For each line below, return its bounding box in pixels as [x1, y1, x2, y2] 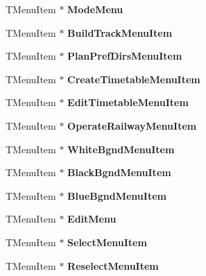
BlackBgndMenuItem [67, 165, 171, 180]
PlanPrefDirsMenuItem [67, 49, 182, 63]
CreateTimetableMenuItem [67, 71, 200, 86]
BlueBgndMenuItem [67, 188, 166, 202]
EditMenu [67, 212, 117, 226]
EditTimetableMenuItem [67, 95, 189, 110]
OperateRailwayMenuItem [67, 118, 197, 132]
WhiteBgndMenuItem [67, 141, 175, 156]
